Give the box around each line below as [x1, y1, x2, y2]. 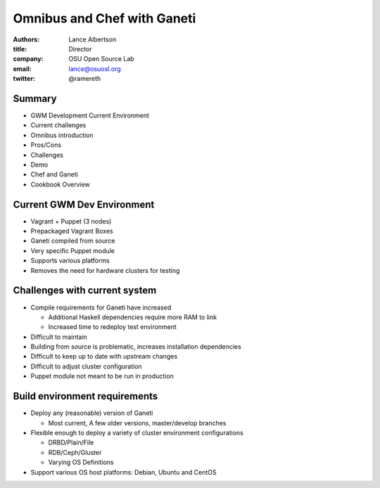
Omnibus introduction [30, 131, 94, 139]
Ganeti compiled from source [30, 236, 115, 245]
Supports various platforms [30, 257, 110, 265]
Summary [13, 92, 57, 105]
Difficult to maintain [30, 333, 87, 341]
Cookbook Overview [30, 180, 91, 188]
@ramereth [68, 75, 101, 83]
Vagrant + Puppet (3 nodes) [30, 217, 112, 225]
